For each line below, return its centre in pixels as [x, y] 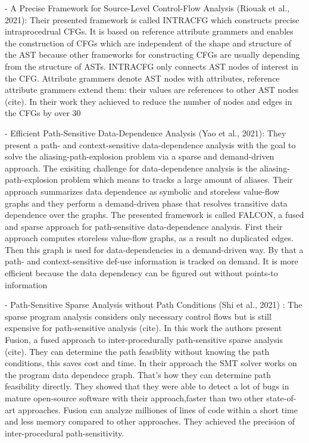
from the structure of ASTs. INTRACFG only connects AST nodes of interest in [152, 66]
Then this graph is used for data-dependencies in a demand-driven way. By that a [154, 249]
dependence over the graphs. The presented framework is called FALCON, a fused [154, 215]
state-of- [281, 398]
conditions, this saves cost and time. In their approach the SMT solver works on [151, 363]
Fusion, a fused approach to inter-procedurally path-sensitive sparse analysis [144, 340]
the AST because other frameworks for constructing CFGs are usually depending [152, 54]
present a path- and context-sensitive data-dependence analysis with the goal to [150, 144]
